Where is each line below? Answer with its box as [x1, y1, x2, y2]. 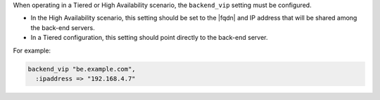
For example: [13, 46, 51, 55]
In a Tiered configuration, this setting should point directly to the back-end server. [30, 34, 268, 42]
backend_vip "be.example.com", [27, 65, 137, 73]
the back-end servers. [30, 23, 95, 31]
